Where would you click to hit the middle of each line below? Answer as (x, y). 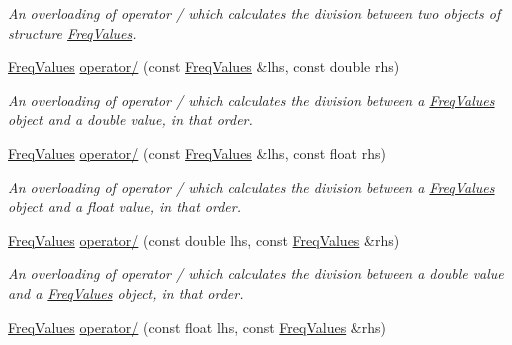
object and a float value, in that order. (124, 206)
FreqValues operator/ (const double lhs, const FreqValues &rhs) (204, 239)
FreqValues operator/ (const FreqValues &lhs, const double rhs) (204, 66)
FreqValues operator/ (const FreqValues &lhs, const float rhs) (197, 152)
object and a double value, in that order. (130, 119)
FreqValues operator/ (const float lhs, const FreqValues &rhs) (197, 326)
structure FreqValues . (72, 32)
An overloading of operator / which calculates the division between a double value (256, 273)
